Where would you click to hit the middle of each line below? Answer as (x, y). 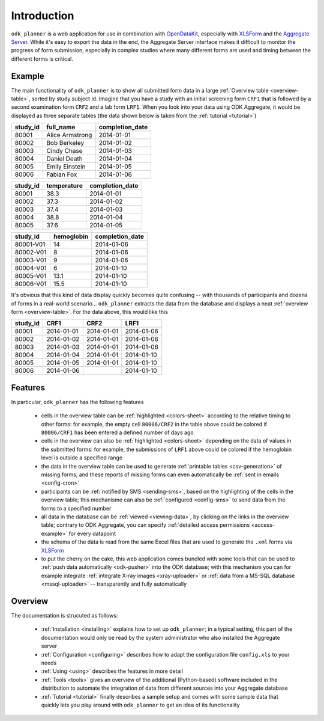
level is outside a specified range (82, 458)
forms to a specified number (76, 508)
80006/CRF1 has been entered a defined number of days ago (118, 432)
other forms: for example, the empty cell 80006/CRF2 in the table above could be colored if (154, 424)
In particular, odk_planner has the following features (77, 402)
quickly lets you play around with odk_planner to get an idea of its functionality (140, 705)
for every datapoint (92, 533)
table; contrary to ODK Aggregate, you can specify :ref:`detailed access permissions (145, 525)
